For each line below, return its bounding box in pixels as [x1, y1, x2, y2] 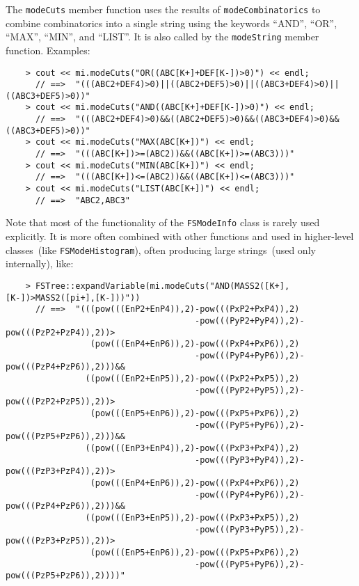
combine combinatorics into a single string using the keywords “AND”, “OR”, [6, 15, 337, 30]
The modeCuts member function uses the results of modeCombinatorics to [6, 2, 321, 16]
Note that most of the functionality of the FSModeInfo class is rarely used [6, 215, 320, 230]
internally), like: [6, 256, 74, 271]
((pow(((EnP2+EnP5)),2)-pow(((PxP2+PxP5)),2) [85, 374, 300, 384]
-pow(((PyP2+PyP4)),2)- [195, 315, 305, 326]
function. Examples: [6, 42, 90, 57]
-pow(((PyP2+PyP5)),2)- [195, 385, 305, 395]
